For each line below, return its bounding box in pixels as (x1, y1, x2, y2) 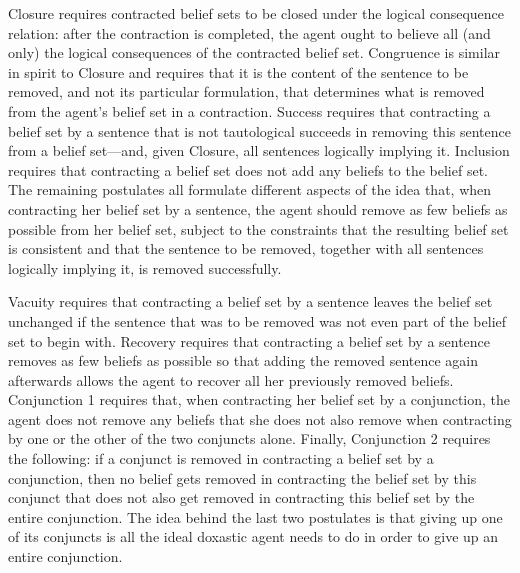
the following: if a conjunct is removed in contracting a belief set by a (8, 448, 434, 469)
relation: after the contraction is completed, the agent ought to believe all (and (8, 22, 491, 43)
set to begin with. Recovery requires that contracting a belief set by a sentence (8, 330, 491, 351)
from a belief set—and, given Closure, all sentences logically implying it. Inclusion (8, 140, 510, 161)
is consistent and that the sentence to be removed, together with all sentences (8, 238, 484, 259)
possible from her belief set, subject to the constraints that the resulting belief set (8, 218, 509, 239)
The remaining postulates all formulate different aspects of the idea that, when (8, 179, 492, 200)
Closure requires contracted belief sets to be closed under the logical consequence (8, 3, 505, 23)
